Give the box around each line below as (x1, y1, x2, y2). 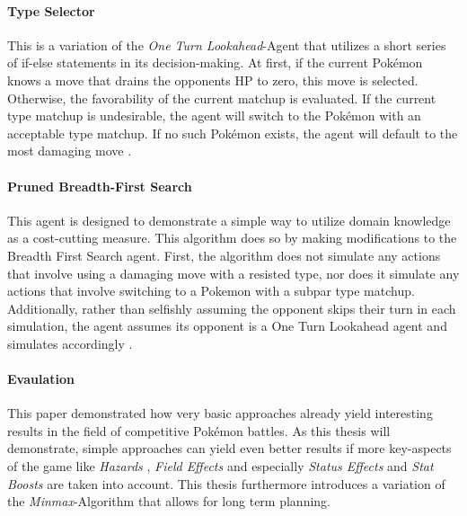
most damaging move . (7, 141, 132, 160)
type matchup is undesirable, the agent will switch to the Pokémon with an (7, 106, 421, 125)
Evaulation (7, 369, 75, 388)
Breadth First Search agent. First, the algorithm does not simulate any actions (7, 245, 441, 264)
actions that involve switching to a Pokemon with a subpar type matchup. (7, 281, 415, 300)
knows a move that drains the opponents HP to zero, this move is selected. (7, 70, 419, 89)
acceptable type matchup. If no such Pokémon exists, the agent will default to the (7, 123, 458, 142)
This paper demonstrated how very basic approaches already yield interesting (7, 404, 433, 423)
